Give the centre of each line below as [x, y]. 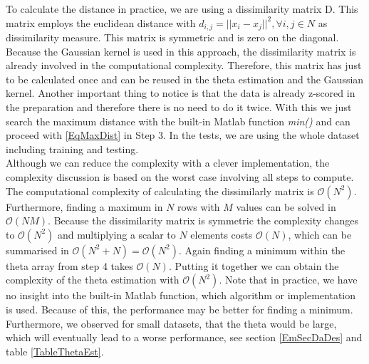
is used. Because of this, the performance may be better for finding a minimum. [180, 309]
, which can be [320, 234]
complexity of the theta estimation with [93, 280]
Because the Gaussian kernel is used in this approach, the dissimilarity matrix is [181, 51]
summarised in [37, 250]
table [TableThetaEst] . [55, 351]
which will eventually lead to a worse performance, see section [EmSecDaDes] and [184, 337]
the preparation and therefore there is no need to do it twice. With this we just [179, 107]
